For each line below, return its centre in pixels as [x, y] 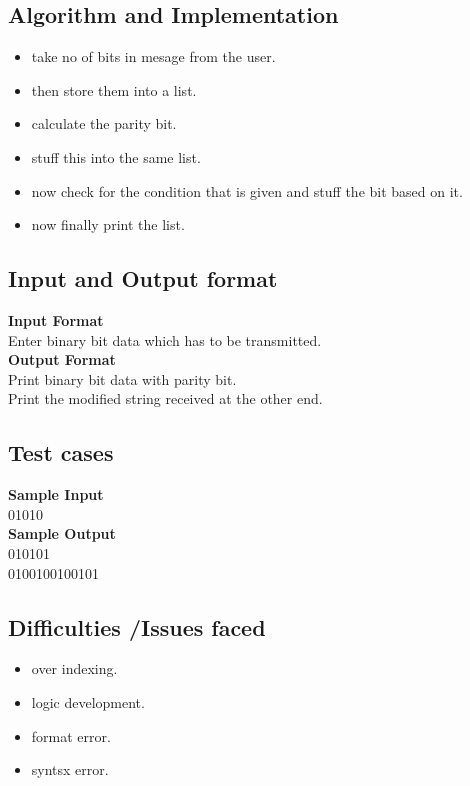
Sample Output [62, 533]
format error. [71, 735]
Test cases [61, 452]
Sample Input [56, 494]
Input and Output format [143, 278]
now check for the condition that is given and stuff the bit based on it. [247, 190]
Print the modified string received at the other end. [165, 398]
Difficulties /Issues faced [137, 626]
